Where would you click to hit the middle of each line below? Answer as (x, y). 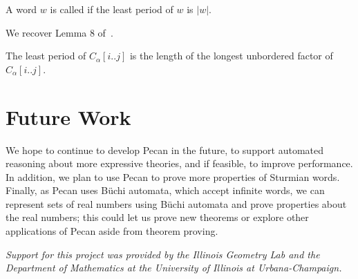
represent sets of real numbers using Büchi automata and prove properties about (176, 203)
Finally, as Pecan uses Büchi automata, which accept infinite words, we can (165, 190)
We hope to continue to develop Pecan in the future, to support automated (165, 150)
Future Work (68, 116)
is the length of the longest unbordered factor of (231, 56)
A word (21, 9)
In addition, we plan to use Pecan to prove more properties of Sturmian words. (173, 176)
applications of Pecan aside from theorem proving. (112, 231)
